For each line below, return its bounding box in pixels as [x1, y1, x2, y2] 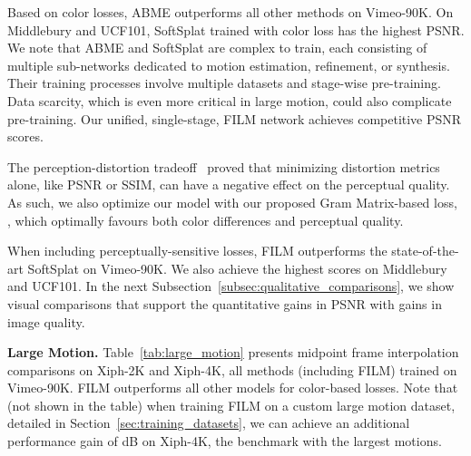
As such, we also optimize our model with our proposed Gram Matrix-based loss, [7, 192, 457, 211]
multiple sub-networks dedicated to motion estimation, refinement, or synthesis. [7, 55, 450, 74]
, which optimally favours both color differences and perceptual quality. [7, 210, 404, 229]
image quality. [7, 312, 85, 331]
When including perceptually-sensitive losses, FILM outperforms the [7, 241, 388, 260]
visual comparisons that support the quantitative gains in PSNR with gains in [7, 294, 442, 313]
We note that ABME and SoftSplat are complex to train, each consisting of [7, 38, 427, 57]
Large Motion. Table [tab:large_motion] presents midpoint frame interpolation [7, 343, 459, 362]
